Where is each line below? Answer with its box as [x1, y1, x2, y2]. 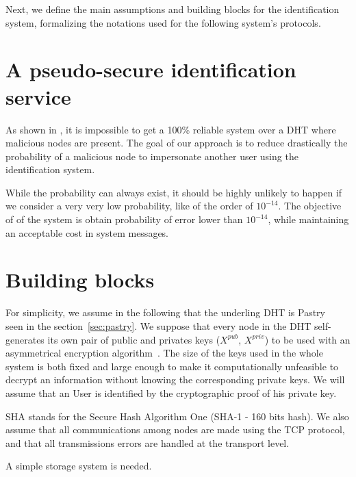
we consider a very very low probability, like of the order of [5, 198, 253, 213]
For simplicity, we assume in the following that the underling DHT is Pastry [5, 305, 325, 320]
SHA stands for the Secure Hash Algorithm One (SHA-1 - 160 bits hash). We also [5, 409, 349, 423]
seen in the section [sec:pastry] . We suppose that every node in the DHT [5, 318, 311, 333]
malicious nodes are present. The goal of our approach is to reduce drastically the [5, 136, 348, 150]
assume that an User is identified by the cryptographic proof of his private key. [5, 385, 337, 400]
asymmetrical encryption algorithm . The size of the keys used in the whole [5, 346, 323, 360]
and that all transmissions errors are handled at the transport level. [5, 435, 290, 450]
